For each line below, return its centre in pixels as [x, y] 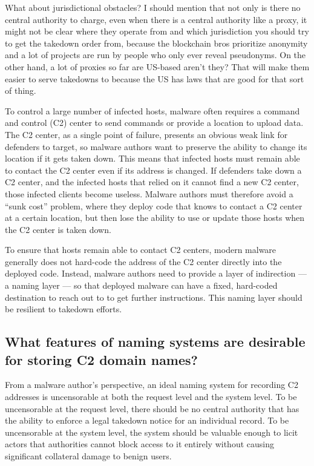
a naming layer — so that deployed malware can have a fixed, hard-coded [141, 285]
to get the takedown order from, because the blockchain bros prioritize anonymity [156, 43]
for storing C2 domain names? [101, 359]
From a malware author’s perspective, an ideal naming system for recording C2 [152, 385]
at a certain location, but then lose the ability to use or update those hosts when [155, 218]
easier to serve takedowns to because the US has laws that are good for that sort [155, 78]
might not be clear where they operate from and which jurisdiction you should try [157, 31]
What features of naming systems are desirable [155, 342]
